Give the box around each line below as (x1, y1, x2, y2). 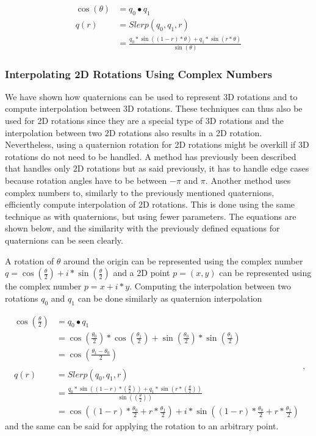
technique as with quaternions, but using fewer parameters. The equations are (5, 209, 296, 222)
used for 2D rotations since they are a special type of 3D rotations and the (5, 114, 284, 126)
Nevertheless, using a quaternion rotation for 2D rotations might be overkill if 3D (5, 138, 309, 151)
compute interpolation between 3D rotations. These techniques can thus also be (5, 102, 303, 115)
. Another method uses (205, 173, 291, 186)
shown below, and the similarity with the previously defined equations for (5, 222, 280, 234)
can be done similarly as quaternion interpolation (77, 291, 262, 304)
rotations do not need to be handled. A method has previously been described (5, 150, 296, 162)
